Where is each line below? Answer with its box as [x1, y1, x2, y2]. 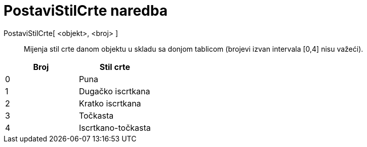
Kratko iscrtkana [78, 98, 141, 108]
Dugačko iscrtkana [78, 86, 150, 96]
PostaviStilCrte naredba [4, 2, 168, 19]
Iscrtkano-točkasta [78, 122, 151, 133]
